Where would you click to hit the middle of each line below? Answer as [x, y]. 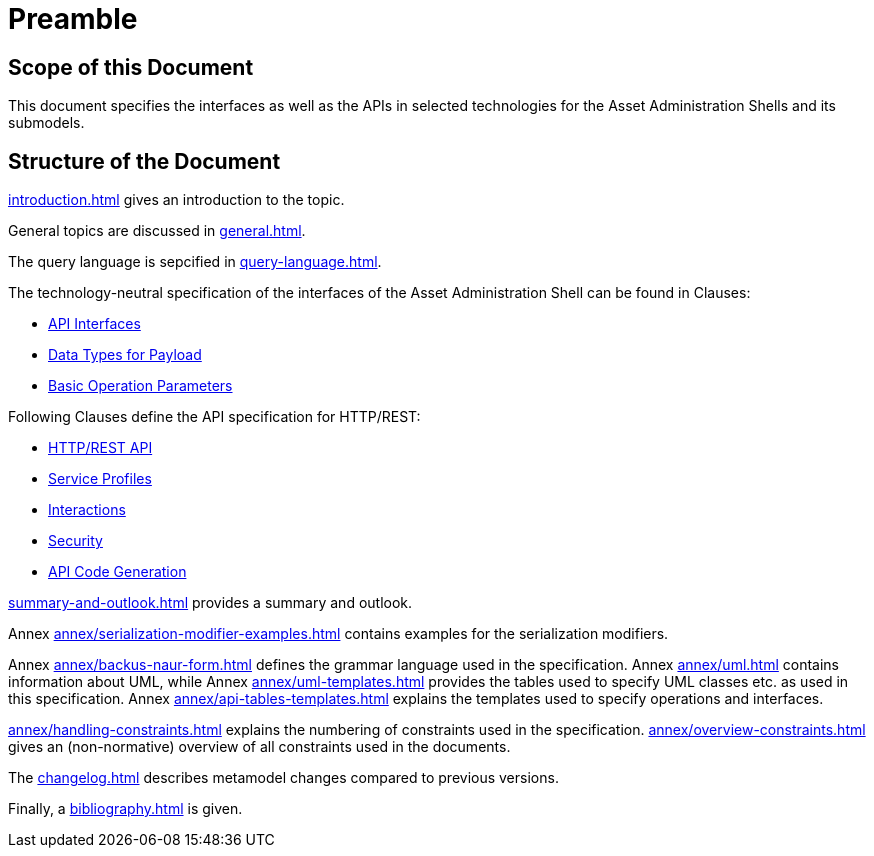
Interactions [87, 510]
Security [75, 541]
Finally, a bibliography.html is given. [125, 809]
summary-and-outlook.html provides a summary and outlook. [210, 603]
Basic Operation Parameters [140, 386]
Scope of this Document [131, 67]
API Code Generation [117, 572]
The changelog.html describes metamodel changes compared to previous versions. [283, 778]
